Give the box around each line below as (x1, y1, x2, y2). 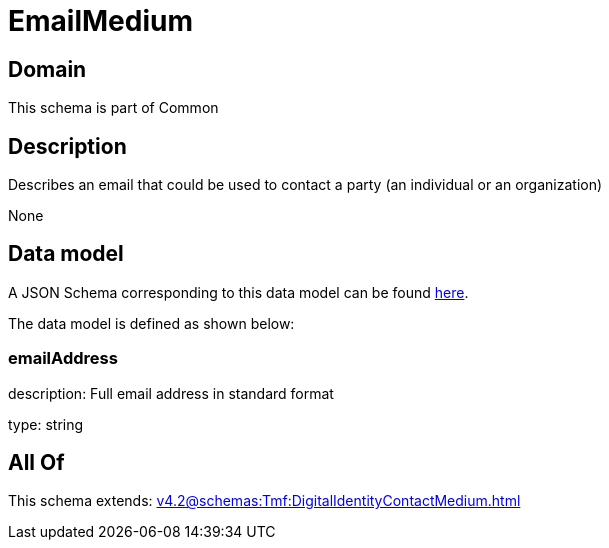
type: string (8, 415, 84, 433)
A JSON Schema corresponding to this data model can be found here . (8, 283, 469, 301)
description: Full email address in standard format (8, 384, 334, 402)
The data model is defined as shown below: (8, 314, 295, 332)
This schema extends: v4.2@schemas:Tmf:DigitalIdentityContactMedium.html (8, 492, 521, 510)
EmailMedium (8, 4, 193, 38)
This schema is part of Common (8, 99, 219, 117)
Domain (8, 56, 87, 82)
